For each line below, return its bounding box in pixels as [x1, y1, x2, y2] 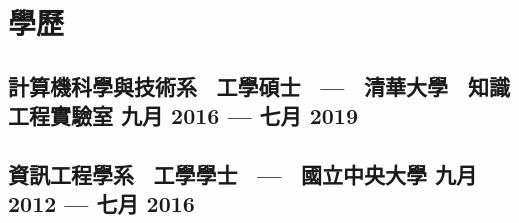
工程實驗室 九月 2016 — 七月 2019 [8, 100, 358, 131]
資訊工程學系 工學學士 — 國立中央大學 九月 [8, 158, 477, 189]
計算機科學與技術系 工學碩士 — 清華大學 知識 [8, 70, 511, 101]
